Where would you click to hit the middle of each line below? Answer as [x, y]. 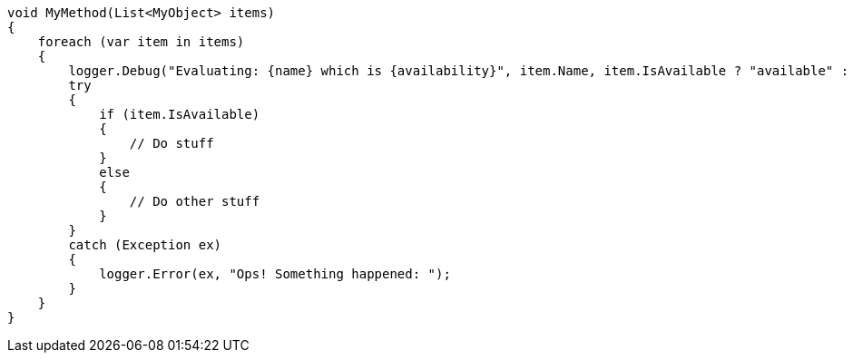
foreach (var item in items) [141, 42]
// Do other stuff [195, 201]
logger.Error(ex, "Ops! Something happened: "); [275, 274]
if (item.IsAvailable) [180, 114]
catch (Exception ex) [145, 245]
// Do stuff [172, 143]
